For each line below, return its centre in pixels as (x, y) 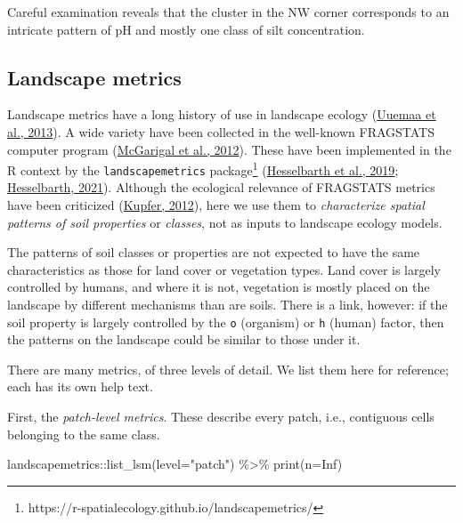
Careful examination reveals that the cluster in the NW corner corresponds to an (228, 12)
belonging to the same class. (84, 434)
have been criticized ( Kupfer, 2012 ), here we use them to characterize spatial (216, 205)
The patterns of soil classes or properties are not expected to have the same (214, 252)
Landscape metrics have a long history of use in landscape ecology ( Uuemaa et (222, 114)
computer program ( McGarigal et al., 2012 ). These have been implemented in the (229, 149)
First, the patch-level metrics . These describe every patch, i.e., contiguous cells (221, 417)
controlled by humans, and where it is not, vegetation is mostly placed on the (219, 287)
